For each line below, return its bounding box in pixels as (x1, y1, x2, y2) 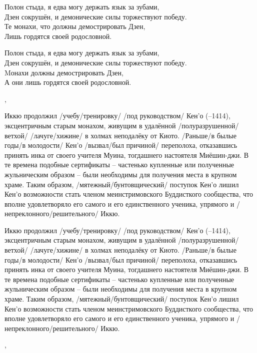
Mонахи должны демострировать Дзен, (4, 67, 123, 77)
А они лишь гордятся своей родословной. (4, 77, 131, 87)
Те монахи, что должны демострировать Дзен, (4, 21, 145, 31)
